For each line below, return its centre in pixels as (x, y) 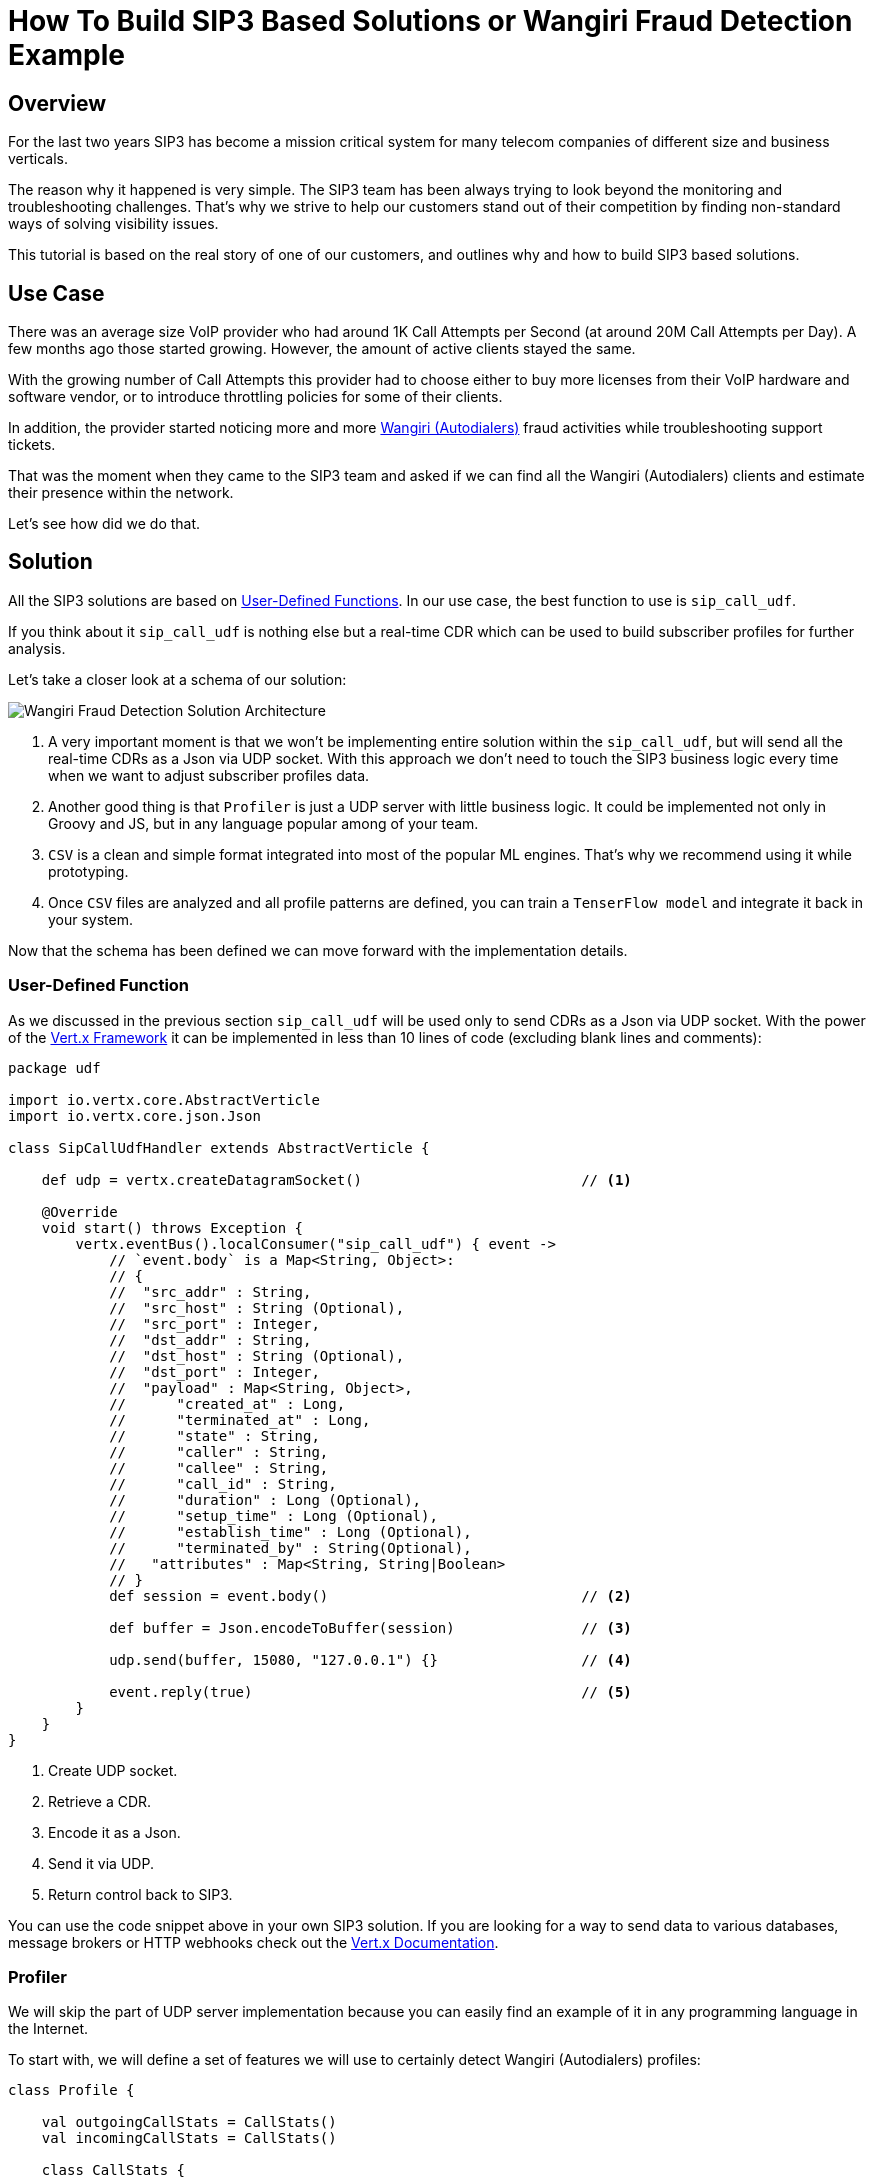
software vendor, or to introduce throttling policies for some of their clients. (255, 397)
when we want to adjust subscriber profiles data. (209, 775)
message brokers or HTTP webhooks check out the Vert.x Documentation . (253, 1942)
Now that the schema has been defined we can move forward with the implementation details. (318, 950)
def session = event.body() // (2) (370, 1595)
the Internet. (48, 2029)
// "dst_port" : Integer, (214, 1371)
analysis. (37, 648)
